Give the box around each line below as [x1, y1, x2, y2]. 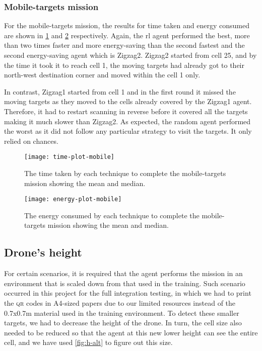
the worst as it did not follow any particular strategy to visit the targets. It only [4, 126, 252, 136]
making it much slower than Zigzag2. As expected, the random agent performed [4, 116, 251, 126]
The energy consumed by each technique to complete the [24, 210, 200, 220]
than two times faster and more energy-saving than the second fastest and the [4, 40, 245, 50]
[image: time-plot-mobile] [24, 153, 114, 161]
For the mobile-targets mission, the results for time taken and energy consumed [4, 20, 249, 31]
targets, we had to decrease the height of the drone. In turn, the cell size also [4, 317, 242, 328]
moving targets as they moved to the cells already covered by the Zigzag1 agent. [4, 96, 252, 107]
